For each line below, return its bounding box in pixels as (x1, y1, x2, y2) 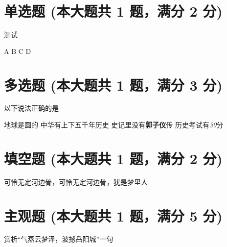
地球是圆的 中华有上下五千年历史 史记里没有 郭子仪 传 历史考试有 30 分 (4, 120, 224, 130)
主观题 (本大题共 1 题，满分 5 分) (4, 205, 223, 225)
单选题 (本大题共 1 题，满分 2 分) (4, 1, 223, 21)
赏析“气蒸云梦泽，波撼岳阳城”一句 (4, 234, 113, 244)
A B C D (4, 46, 31, 56)
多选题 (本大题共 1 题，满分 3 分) (4, 74, 223, 95)
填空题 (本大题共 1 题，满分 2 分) (4, 148, 223, 168)
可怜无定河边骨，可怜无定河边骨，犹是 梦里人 (4, 176, 148, 187)
